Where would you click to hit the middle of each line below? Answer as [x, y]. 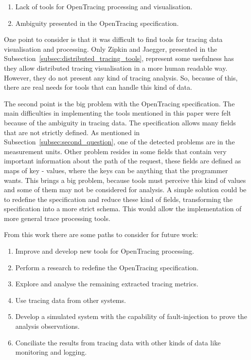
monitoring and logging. [51, 352]
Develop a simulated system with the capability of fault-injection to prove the [131, 316]
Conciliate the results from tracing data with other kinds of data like [118, 342]
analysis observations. [47, 326]
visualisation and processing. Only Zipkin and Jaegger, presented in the [111, 49]
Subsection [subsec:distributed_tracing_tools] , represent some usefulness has [119, 58]
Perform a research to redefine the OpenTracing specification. [107, 267]
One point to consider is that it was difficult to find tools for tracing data [113, 39]
